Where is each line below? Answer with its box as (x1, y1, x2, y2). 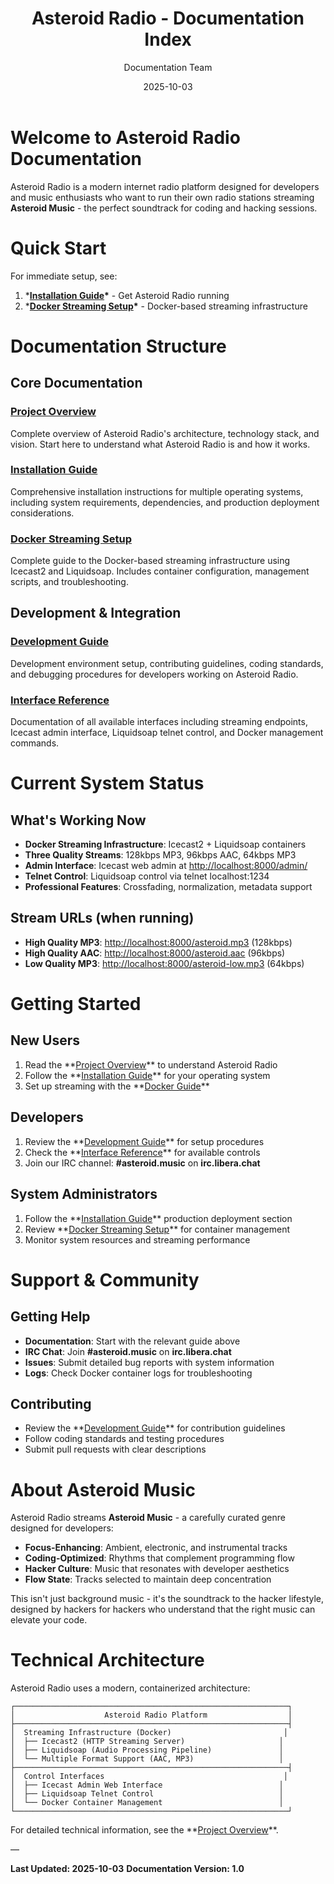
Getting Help (10, 1308, 91, 1326)
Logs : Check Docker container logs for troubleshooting (24, 1367, 253, 1379)
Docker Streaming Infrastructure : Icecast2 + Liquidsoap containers (24, 838, 307, 851)
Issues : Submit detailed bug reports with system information (24, 1356, 275, 1368)
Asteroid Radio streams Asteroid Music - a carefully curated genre (10, 1512, 286, 1524)
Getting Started (10, 993, 142, 1016)
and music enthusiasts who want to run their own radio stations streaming (10, 191, 315, 203)
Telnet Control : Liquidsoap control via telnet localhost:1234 (24, 870, 270, 882)
